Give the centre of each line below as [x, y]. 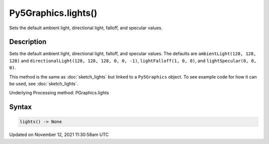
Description [28, 42]
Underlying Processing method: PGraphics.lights [59, 93]
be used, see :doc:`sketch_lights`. [44, 84]
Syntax [20, 107]
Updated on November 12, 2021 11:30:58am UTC [59, 135]
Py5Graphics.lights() [53, 13]
